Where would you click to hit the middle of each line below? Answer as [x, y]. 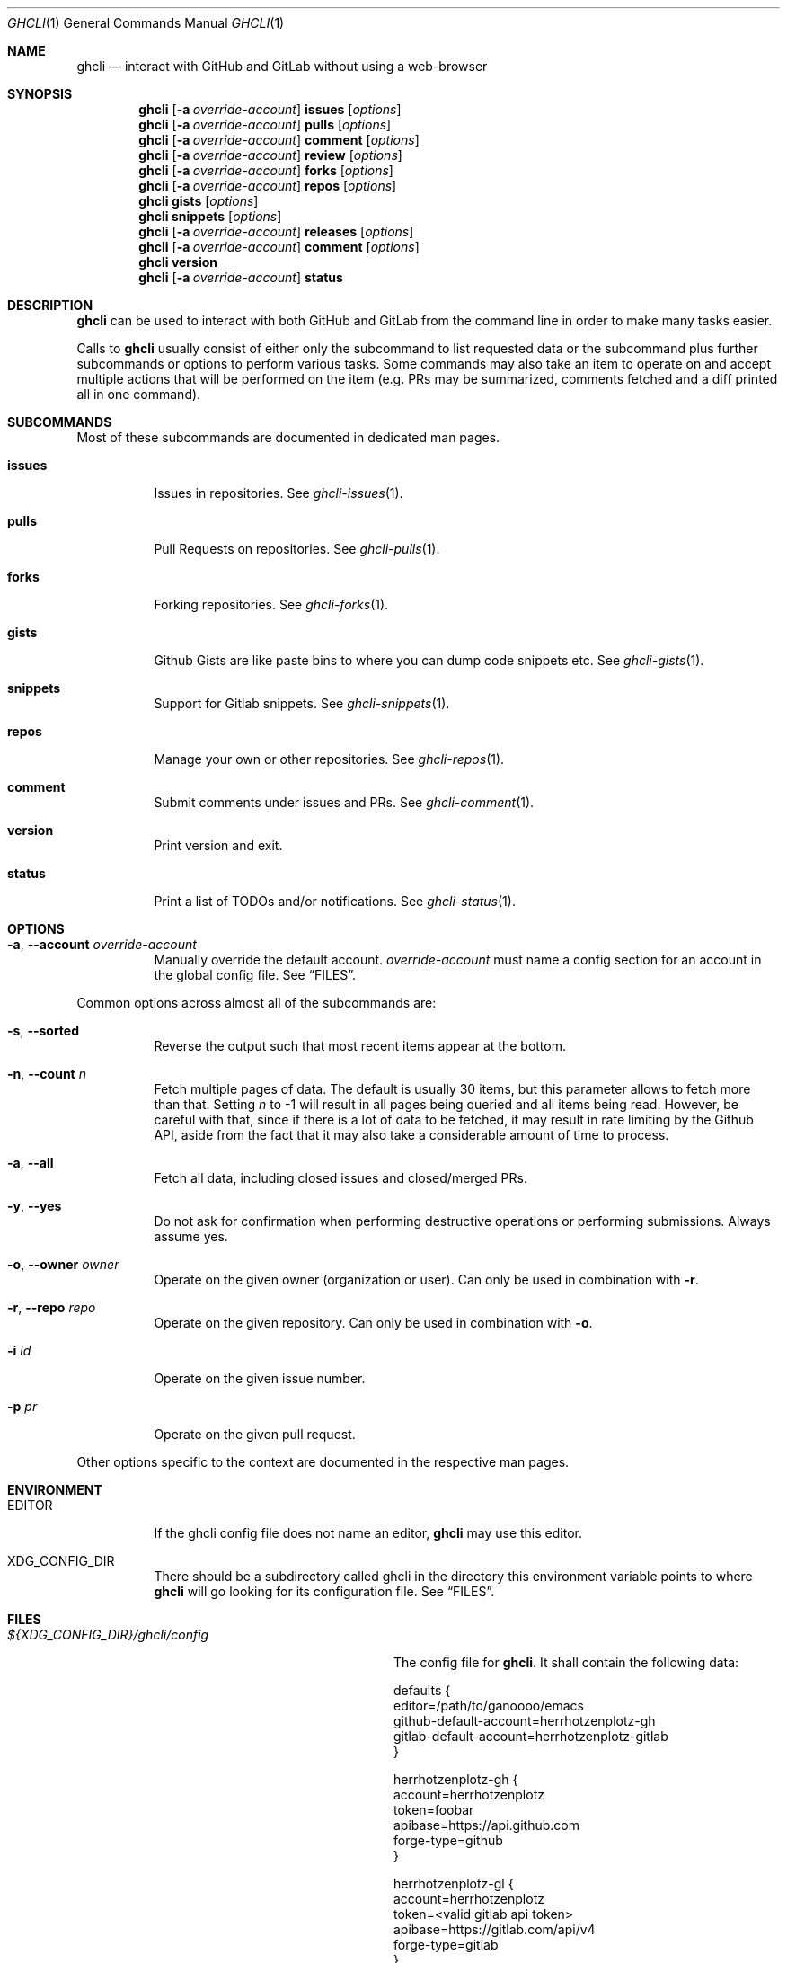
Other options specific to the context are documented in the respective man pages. [323, 1462]
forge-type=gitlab [446, 1945]
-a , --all [31, 1163]
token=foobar [434, 1810]
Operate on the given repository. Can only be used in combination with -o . [373, 1323]
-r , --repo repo [52, 1307]
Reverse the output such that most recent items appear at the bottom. [360, 1046]
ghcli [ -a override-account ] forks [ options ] [266, 170]
